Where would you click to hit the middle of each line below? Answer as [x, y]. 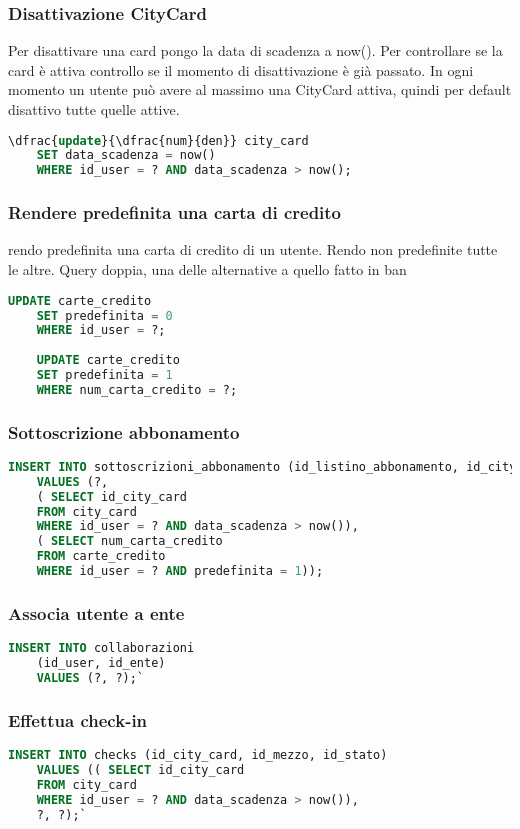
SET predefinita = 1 [104, 375]
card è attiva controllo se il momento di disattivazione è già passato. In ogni [241, 69]
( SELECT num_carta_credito [129, 541]
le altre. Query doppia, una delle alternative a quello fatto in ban [207, 269]
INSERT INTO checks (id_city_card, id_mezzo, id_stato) [198, 755]
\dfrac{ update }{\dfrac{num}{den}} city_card [158, 140]
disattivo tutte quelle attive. [94, 109]
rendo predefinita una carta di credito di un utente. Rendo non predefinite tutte [253, 249]
